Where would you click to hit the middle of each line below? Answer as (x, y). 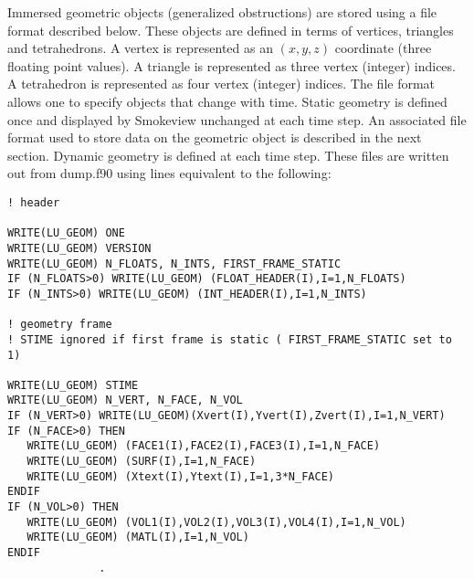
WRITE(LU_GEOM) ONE (66, 233)
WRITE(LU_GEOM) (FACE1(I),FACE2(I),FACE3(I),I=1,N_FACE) (204, 446)
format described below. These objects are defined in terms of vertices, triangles (231, 30)
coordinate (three (383, 48)
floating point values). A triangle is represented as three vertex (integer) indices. (232, 65)
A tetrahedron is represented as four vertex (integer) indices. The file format (221, 84)
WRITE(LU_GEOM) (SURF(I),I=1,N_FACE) (142, 462)
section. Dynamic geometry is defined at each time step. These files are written (228, 155)
